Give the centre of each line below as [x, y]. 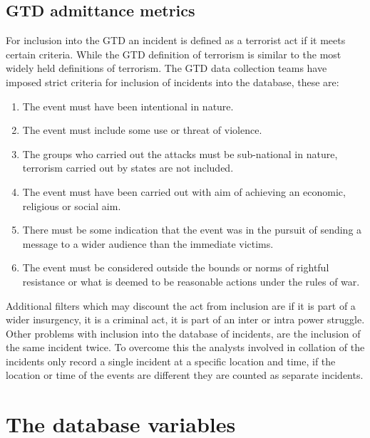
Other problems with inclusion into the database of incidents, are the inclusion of [183, 333]
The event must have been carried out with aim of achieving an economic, [184, 191]
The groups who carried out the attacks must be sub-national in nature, [180, 153]
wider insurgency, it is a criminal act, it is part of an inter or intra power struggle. [185, 319]
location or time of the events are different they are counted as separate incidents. [185, 375]
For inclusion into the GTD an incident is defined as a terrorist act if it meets [176, 40]
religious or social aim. [72, 205]
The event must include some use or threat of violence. [142, 130]
